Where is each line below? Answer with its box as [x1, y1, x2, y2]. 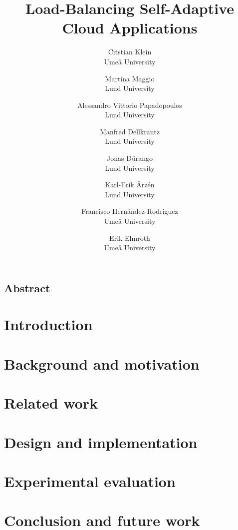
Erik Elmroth [109, 232, 150, 243]
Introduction [4, 314, 93, 335]
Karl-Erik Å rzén [105, 179, 155, 190]
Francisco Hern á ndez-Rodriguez [81, 206, 178, 216]
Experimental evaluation [4, 471, 176, 491]
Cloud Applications [62, 17, 198, 38]
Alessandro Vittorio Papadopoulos [77, 99, 182, 110]
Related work [4, 393, 98, 413]
